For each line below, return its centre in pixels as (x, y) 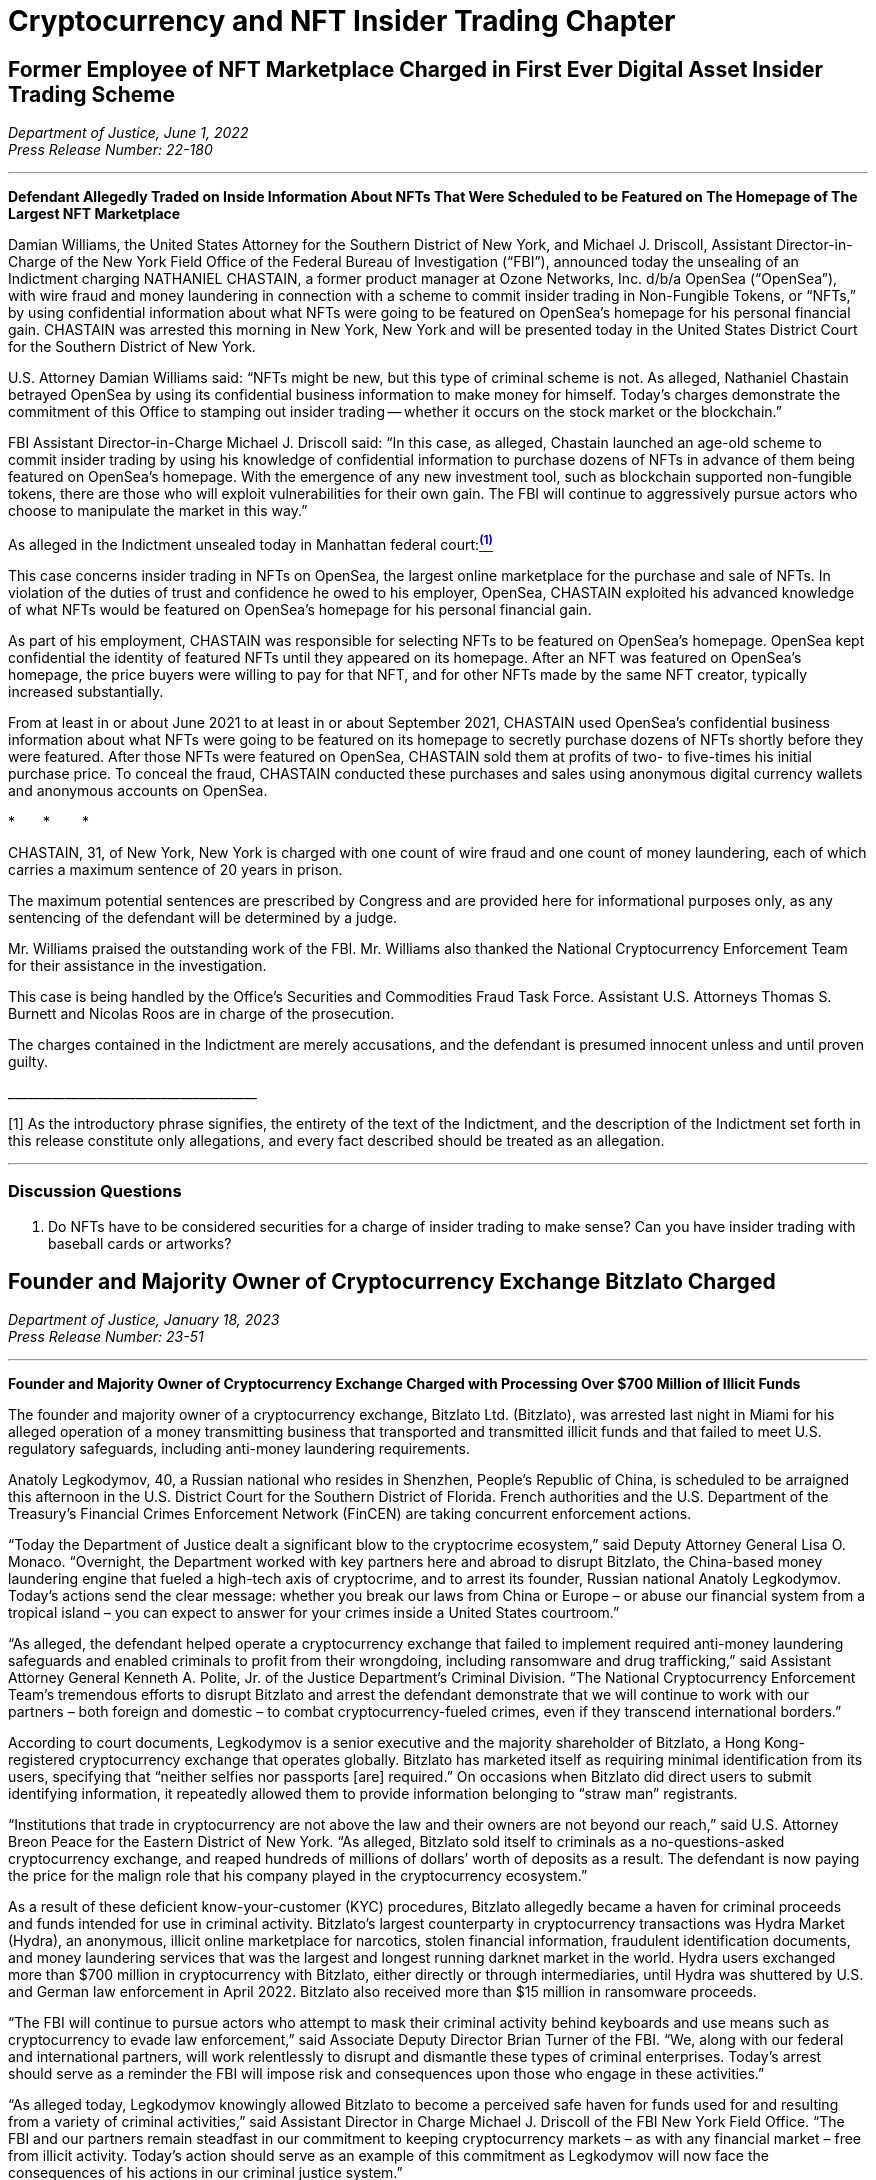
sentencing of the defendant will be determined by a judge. (203, 917)
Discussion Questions (95, 1191)
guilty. (28, 1061)
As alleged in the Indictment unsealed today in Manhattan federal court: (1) (250, 543)
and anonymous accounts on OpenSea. (138, 790)
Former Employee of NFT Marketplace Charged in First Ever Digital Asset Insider (416, 69)
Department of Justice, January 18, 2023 (144, 1320)
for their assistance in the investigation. (137, 965)
